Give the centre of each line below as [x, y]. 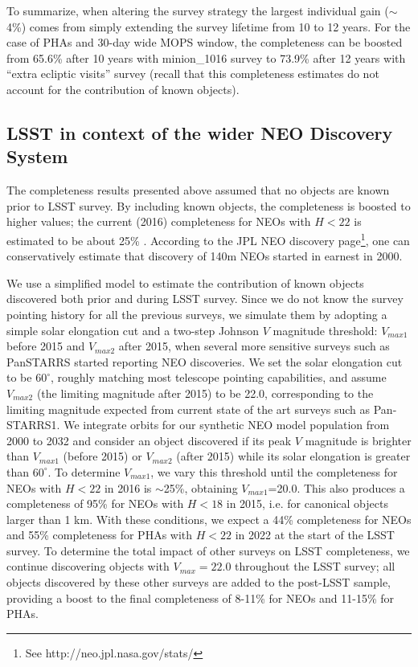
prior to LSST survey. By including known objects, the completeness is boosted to [209, 205]
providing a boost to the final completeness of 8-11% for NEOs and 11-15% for [201, 597]
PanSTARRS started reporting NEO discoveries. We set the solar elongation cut [205, 361]
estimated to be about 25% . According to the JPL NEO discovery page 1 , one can [208, 239]
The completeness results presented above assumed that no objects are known [198, 190]
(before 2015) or [102, 456]
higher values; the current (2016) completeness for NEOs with [159, 221]
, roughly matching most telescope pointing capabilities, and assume [219, 377]
